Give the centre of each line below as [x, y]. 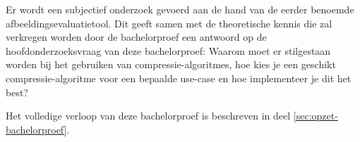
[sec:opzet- [316, 116]
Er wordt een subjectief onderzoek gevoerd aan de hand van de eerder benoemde [180, 9]
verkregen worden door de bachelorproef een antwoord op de [136, 37]
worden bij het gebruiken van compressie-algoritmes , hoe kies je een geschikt [171, 64]
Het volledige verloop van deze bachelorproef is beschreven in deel [148, 116]
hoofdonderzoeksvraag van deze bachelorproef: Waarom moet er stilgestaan [168, 50]
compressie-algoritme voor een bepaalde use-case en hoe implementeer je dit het [179, 78]
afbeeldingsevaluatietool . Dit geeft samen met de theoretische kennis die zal [169, 23]
